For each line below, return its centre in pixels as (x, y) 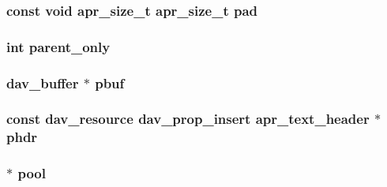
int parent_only (58, 46)
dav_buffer (43, 82)
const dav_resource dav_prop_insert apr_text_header (188, 119)
